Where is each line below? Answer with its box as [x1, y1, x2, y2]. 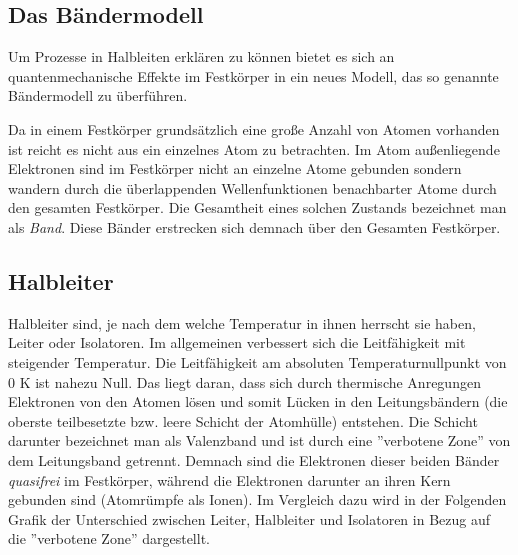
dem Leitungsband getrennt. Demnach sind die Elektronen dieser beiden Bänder [8, 449, 500, 470]
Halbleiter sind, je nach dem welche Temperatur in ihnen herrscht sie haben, [8, 312, 476, 333]
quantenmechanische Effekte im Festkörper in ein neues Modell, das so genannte [8, 65, 499, 86]
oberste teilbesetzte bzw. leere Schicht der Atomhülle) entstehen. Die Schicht [8, 410, 478, 431]
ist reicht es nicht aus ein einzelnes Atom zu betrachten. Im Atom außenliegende [8, 138, 500, 159]
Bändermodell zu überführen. [8, 85, 188, 106]
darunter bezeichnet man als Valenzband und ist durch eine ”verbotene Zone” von [8, 430, 511, 451]
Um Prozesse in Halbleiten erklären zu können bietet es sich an [8, 46, 395, 67]
